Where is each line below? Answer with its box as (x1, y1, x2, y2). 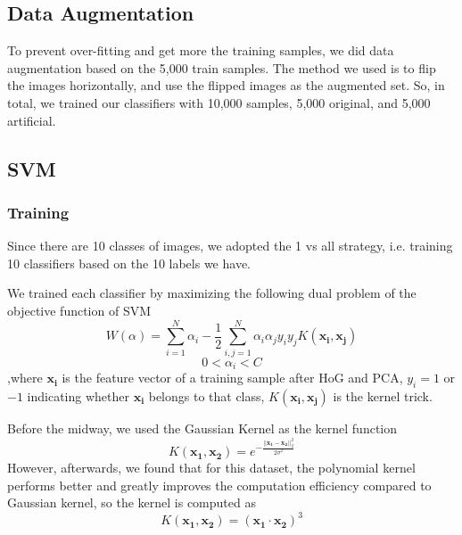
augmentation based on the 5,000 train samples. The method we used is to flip (7, 58, 436, 77)
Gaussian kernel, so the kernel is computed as (7, 493, 256, 512)
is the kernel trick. (333, 386, 433, 405)
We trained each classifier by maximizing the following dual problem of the (7, 284, 417, 302)
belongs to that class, (148, 386, 265, 405)
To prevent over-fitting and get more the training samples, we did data (7, 41, 394, 60)
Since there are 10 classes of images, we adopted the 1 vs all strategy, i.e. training (7, 236, 453, 255)
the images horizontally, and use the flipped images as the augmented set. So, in (7, 76, 445, 95)
